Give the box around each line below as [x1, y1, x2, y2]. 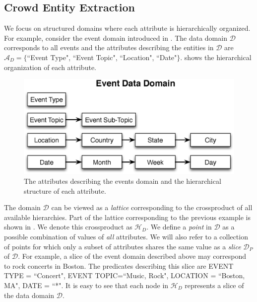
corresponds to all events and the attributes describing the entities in [4, 42, 214, 53]
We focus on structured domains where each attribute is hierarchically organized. [4, 23, 251, 33]
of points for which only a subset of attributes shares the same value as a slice [4, 241, 241, 251]
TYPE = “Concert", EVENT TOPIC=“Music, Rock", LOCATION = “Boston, [4, 270, 245, 281]
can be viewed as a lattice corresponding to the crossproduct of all [51, 202, 253, 213]
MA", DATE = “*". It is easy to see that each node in [4, 280, 169, 290]
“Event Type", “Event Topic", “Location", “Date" [27, 52, 177, 62]
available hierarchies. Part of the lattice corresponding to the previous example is [4, 212, 251, 222]
